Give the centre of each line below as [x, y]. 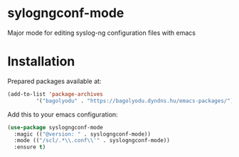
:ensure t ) [30, 147]
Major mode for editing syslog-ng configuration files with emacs [101, 33]
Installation [41, 61]
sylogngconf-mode [66, 13]
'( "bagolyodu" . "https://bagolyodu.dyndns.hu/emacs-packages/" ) [135, 101]
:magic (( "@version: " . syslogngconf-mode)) [83, 134]
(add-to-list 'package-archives [55, 94]
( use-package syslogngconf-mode [55, 127]
